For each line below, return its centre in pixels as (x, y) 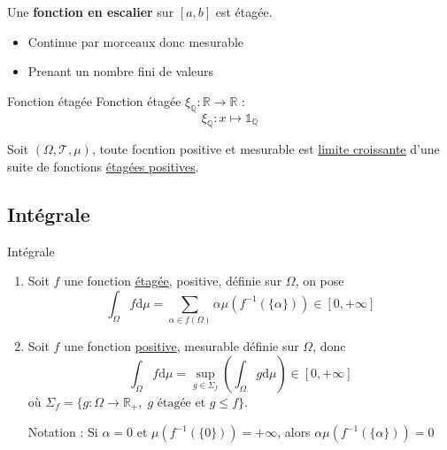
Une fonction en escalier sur (91, 11)
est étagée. (244, 11)
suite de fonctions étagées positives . (103, 166)
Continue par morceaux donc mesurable (136, 41)
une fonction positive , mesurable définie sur (181, 346)
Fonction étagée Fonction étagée (94, 100)
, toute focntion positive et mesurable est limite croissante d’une (266, 149)
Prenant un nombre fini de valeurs (121, 71)
